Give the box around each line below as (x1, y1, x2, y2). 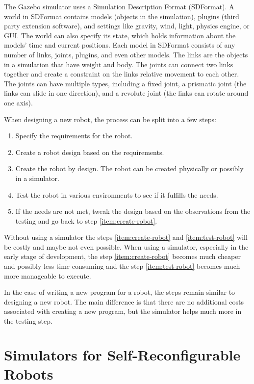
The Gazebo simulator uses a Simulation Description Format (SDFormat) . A (4, 1, 234, 11)
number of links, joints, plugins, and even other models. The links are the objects (4, 49, 248, 59)
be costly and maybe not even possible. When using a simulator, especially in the (4, 241, 249, 252)
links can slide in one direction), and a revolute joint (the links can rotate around (4, 88, 249, 98)
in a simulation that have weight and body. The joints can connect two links (4, 59, 233, 69)
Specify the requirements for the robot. (15, 130, 133, 141)
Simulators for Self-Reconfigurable (4, 344, 241, 364)
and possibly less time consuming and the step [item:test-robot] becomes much (4, 261, 240, 271)
